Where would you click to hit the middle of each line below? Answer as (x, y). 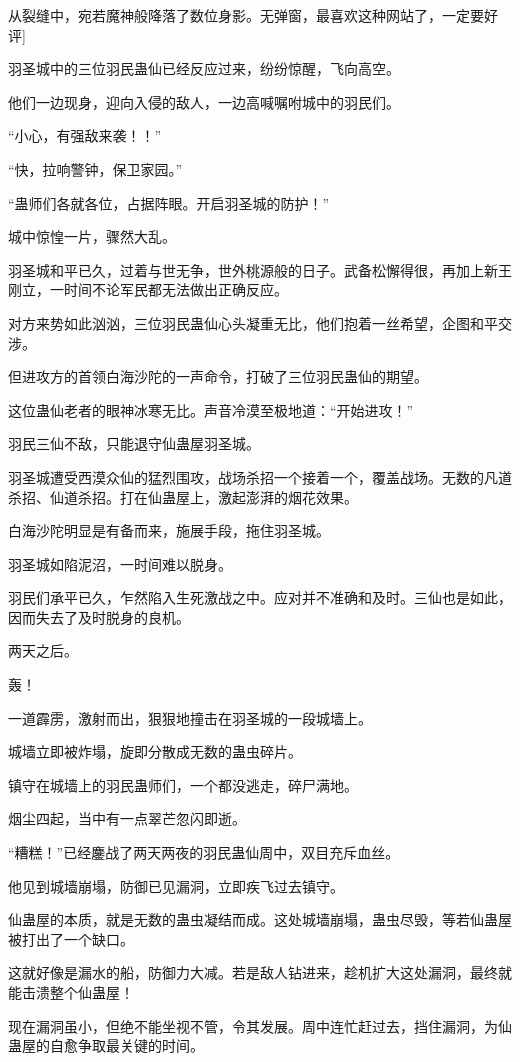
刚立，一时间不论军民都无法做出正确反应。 (148, 289)
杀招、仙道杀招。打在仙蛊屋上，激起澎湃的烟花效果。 (183, 496)
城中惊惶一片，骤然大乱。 (92, 236)
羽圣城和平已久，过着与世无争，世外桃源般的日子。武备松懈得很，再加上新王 (260, 269)
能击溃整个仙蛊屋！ (71, 992)
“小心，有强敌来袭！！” (85, 135)
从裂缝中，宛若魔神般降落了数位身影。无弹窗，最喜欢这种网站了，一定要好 (253, 15)
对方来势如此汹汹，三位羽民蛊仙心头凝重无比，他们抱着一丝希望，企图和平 (253, 322)
